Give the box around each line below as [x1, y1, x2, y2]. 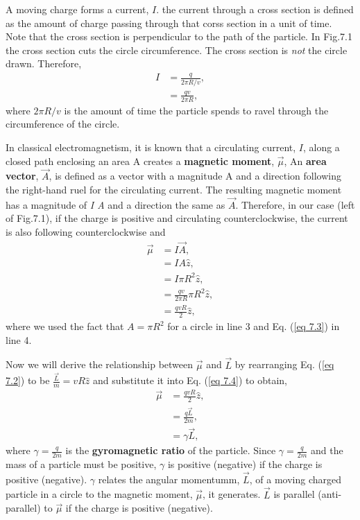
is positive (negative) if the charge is [167, 457, 323, 471]
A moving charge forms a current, [6, 2, 149, 16]
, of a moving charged [249, 471, 341, 486]
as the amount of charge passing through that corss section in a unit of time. [6, 15, 332, 30]
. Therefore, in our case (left [235, 197, 355, 211]
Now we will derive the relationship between [6, 357, 194, 372]
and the [310, 443, 343, 458]
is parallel [273, 487, 315, 501]
